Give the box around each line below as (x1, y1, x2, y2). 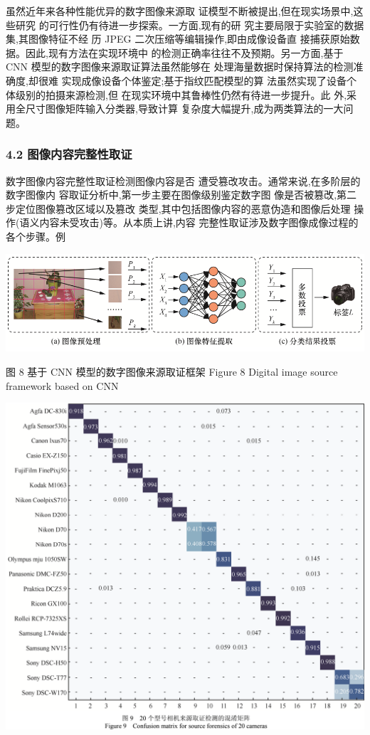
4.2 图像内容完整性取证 (6, 145, 132, 163)
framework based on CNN (6, 378, 119, 393)
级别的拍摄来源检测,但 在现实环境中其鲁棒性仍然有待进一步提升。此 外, (15, 87, 347, 102)
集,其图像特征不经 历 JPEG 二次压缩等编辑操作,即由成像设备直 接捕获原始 (6, 31, 350, 46)
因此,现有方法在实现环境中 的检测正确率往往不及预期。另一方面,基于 (25, 45, 344, 60)
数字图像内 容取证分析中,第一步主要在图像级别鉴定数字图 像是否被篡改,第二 (6, 187, 357, 202)
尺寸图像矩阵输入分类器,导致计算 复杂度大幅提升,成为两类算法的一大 (25, 101, 344, 116)
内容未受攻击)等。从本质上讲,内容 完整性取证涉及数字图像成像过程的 (39, 215, 359, 230)
